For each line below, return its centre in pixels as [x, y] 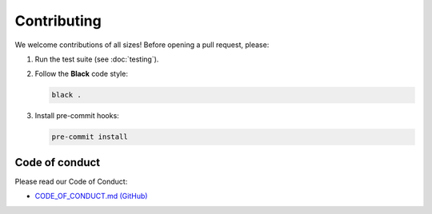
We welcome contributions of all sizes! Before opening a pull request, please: [142, 45]
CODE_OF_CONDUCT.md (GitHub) [91, 196]
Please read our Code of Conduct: [71, 181]
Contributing [58, 21]
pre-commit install [90, 137]
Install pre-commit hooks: [77, 116]
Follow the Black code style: [81, 74]
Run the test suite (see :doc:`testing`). [97, 59]
